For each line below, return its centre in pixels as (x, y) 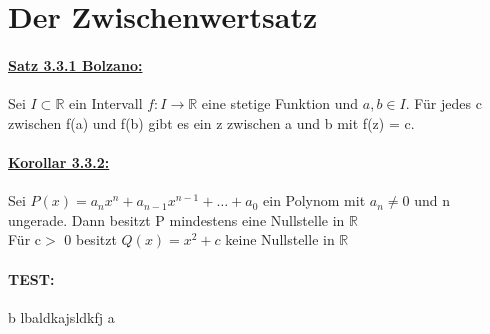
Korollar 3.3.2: (59, 161)
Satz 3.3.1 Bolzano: (75, 64)
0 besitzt (90, 239)
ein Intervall (106, 103)
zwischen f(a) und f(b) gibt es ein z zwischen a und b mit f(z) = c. (211, 122)
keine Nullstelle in (280, 239)
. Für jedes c (443, 103)
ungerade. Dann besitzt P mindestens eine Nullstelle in (176, 219)
